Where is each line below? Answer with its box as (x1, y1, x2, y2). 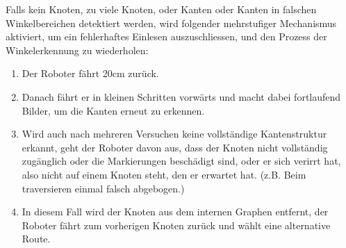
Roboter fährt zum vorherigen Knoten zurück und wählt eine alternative (22, 217, 331, 232)
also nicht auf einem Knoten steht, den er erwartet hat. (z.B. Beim (22, 167, 306, 181)
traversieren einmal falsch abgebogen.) (22, 181, 185, 195)
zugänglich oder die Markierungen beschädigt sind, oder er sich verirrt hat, (22, 154, 341, 168)
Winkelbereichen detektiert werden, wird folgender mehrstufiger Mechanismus (6, 15, 337, 30)
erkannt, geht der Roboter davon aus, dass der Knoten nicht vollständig (22, 140, 328, 154)
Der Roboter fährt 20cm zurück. (22, 66, 159, 81)
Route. (22, 231, 51, 246)
